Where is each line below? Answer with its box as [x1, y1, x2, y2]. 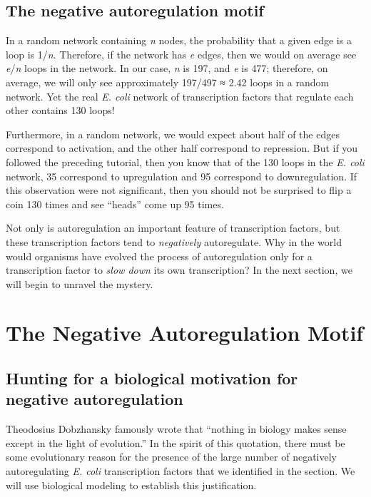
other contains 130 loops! [6, 103, 115, 118]
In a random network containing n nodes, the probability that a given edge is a [6, 33, 352, 48]
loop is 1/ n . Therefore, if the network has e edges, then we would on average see [6, 46, 357, 61]
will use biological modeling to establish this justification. [6, 477, 257, 492]
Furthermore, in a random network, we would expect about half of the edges [6, 126, 340, 141]
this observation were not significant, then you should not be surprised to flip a [6, 183, 352, 198]
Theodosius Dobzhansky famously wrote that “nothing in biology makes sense [6, 421, 347, 436]
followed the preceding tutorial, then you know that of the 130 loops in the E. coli [6, 154, 365, 169]
